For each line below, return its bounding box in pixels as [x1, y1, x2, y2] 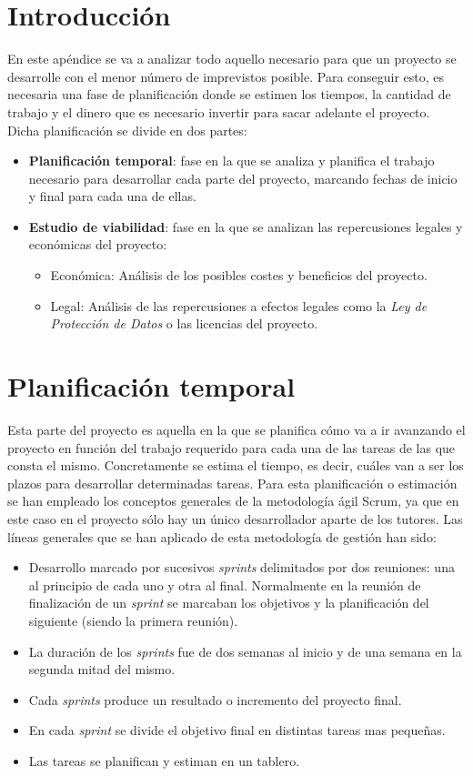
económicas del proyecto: [28, 235, 167, 254]
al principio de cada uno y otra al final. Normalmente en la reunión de [28, 575, 421, 594]
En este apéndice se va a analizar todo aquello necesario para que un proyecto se [7, 49, 457, 68]
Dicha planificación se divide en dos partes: [7, 120, 247, 139]
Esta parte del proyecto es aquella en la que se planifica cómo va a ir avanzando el [7, 419, 466, 438]
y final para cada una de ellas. [28, 186, 196, 206]
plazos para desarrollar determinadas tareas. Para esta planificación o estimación [7, 473, 458, 492]
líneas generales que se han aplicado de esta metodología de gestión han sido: [7, 527, 437, 546]
